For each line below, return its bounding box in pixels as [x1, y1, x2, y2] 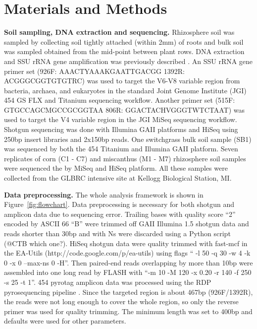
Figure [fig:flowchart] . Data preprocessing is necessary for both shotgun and [4, 199, 235, 209]
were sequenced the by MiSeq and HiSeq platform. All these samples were [4, 163, 228, 173]
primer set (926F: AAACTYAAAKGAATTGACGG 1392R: [4, 66, 185, 76]
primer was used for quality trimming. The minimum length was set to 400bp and [4, 306, 253, 316]
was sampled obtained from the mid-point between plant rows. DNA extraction [4, 46, 245, 57]
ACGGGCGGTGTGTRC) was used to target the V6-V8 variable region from [4, 75, 240, 86]
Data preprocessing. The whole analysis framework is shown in [4, 189, 204, 199]
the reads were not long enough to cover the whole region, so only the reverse [4, 296, 239, 307]
